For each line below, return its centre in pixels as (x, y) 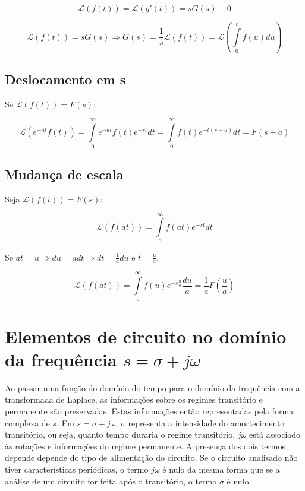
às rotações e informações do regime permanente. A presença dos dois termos (145, 446)
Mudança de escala (64, 174)
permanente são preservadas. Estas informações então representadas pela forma (149, 411)
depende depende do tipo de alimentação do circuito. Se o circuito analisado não (151, 457)
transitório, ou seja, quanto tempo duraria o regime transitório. (120, 434)
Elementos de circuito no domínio (146, 336)
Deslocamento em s (65, 79)
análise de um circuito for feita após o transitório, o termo (111, 481)
